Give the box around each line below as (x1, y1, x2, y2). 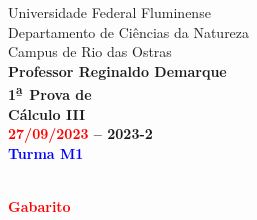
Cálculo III (8, 103, 86, 124)
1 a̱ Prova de (8, 81, 92, 105)
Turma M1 (8, 142, 84, 163)
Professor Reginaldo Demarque (8, 60, 227, 81)
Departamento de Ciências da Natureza (8, 21, 250, 42)
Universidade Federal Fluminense (8, 2, 211, 22)
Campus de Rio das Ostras (8, 41, 172, 62)
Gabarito (8, 196, 71, 216)
